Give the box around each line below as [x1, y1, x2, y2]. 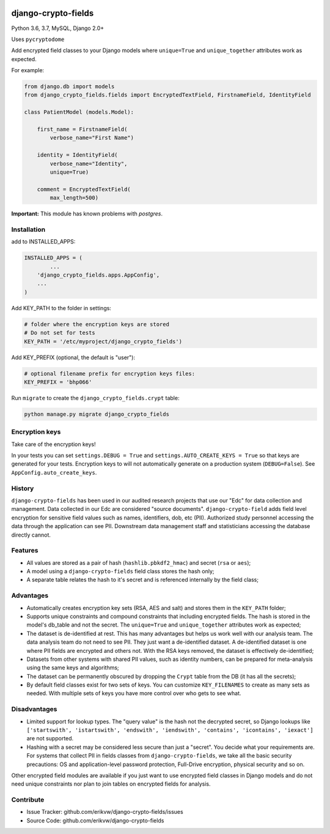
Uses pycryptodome [11, 35, 65, 43]
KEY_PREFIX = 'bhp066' [24, 378, 92, 385]
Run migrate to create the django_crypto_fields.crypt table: [11, 394, 180, 401]
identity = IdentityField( [37, 152, 119, 158]
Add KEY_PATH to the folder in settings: [11, 304, 111, 311]
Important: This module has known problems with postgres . [11, 210, 163, 217]
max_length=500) [50, 195, 99, 201]
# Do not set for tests [24, 329, 96, 337]
